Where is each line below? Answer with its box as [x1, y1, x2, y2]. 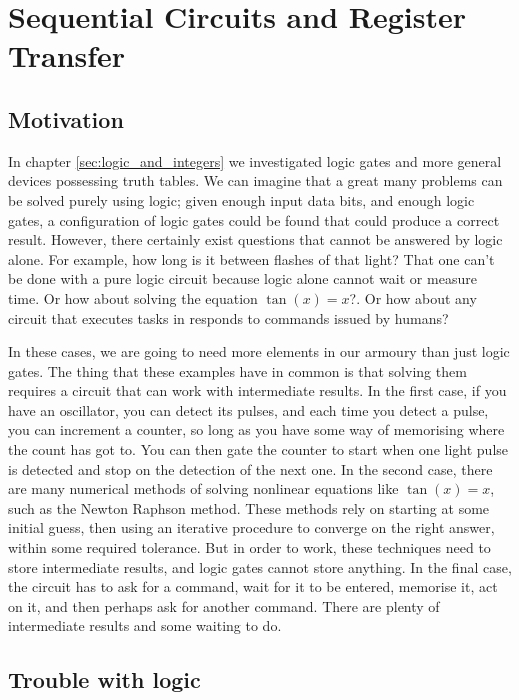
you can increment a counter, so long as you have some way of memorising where [8, 419, 505, 440]
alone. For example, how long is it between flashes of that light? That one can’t [8, 248, 495, 269]
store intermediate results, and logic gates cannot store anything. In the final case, [8, 556, 512, 577]
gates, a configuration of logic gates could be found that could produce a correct [8, 209, 500, 230]
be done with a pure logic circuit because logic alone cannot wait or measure [8, 268, 477, 289]
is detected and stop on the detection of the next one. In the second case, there [8, 458, 493, 479]
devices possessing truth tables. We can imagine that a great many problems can [8, 170, 503, 191]
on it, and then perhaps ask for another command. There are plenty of [8, 595, 440, 616]
